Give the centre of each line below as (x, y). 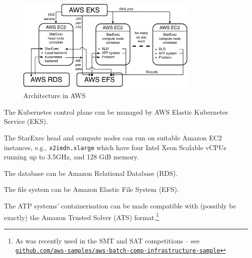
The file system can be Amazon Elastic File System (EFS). (92, 189)
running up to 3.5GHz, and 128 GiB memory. (71, 157)
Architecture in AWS (55, 95)
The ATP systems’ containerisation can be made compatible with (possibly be (120, 205)
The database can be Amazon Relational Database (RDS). (91, 173)
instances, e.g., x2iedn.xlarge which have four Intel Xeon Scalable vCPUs (115, 147)
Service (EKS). (26, 121)
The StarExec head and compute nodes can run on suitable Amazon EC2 (113, 137)
